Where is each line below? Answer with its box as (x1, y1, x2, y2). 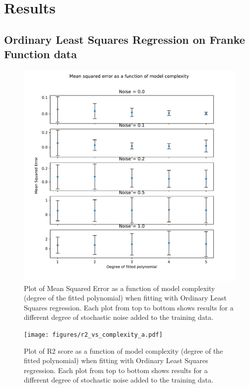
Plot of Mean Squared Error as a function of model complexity (24, 283, 215, 293)
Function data (4, 46, 77, 62)
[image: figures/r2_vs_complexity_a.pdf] (24, 331, 163, 338)
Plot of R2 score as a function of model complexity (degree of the (24, 345, 223, 356)
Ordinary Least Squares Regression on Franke (4, 31, 245, 47)
